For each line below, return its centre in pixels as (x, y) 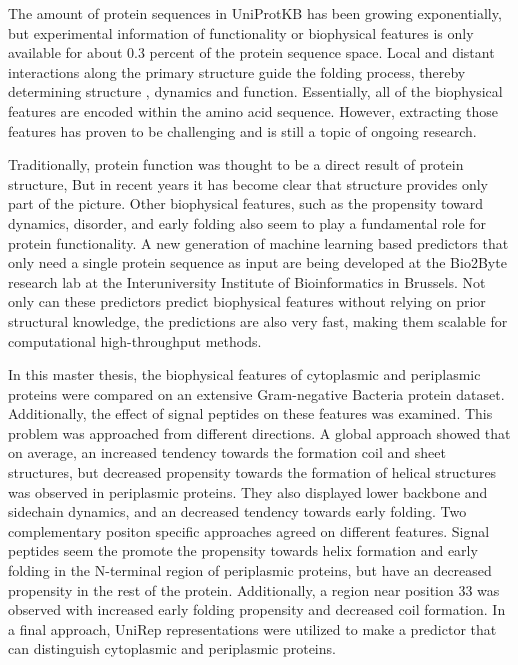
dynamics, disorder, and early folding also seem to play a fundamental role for (247, 222)
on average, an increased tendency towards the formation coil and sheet (227, 452)
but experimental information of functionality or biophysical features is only (241, 32)
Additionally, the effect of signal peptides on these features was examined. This (250, 413)
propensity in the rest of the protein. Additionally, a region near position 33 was (254, 589)
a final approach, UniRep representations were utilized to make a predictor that (252, 628)
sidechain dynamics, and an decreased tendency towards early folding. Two (237, 511)
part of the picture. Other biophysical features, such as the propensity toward (246, 203)
